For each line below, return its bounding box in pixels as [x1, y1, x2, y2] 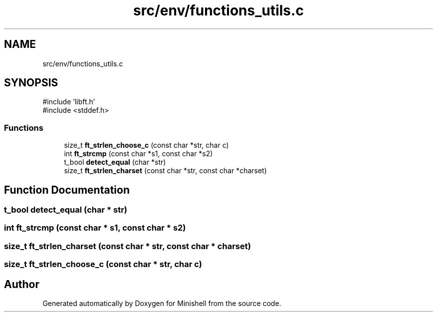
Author [4, 278, 39, 291]
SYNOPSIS [4, 76, 58, 89]
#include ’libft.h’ [42, 97, 95, 106]
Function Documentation [4, 183, 130, 196]
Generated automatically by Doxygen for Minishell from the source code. [42, 299, 281, 308]
